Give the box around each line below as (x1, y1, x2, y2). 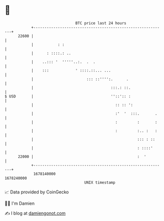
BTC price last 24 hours (75, 21, 126, 26)
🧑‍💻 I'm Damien (4, 200, 35, 206)
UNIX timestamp (84, 180, 116, 185)
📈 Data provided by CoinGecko (4, 189, 69, 195)
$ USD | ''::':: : (4, 94, 131, 99)
